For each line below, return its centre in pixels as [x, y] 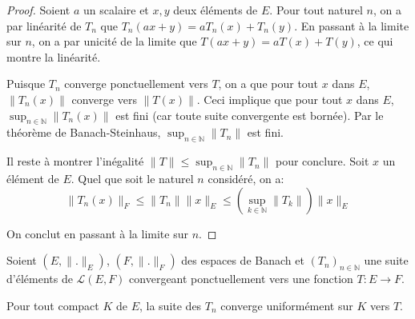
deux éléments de [216, 10]
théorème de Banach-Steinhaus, [84, 132]
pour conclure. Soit [322, 161]
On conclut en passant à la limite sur [97, 233]
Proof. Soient [38, 10]
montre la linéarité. [54, 56]
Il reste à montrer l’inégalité [75, 161]
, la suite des [170, 305]
